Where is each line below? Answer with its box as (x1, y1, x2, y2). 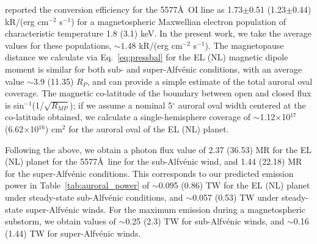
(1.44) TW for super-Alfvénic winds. (5, 226, 141, 239)
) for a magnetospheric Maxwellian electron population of (71, 15, 286, 27)
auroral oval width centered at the (178, 98, 306, 111)
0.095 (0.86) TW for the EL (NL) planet (158, 179, 310, 192)
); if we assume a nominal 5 (70, 98, 173, 111)
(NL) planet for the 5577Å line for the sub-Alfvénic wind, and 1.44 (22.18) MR (5, 155, 302, 168)
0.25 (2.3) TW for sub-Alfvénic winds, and (125, 215, 285, 228)
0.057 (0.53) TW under (192, 190, 279, 203)
